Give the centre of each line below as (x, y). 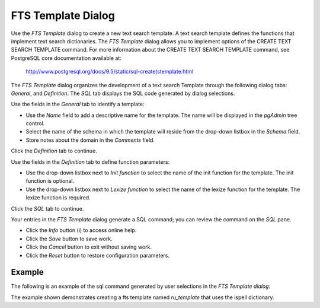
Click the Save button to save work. (69, 239)
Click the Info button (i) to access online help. (81, 230)
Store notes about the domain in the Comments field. (90, 140)
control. (35, 123)
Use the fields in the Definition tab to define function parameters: (90, 162)
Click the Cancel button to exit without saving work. (89, 247)
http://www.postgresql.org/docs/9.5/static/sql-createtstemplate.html (110, 72)
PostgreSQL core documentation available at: (66, 58)
